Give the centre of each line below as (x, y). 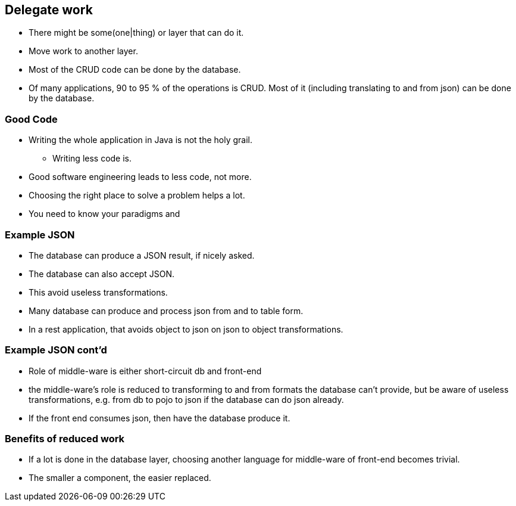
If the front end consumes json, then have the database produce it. (160, 418)
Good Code (31, 119)
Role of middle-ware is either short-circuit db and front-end (145, 371)
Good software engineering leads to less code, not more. (140, 177)
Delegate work (49, 10)
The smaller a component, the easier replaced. (120, 478)
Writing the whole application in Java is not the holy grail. (140, 140)
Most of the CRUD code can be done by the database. (135, 70)
